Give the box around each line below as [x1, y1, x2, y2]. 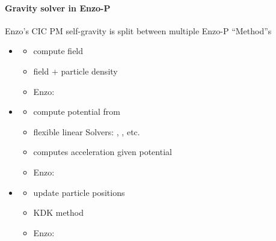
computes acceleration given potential [33, 145, 172, 158]
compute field [33, 44, 84, 57]
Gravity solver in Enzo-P [5, 1, 111, 14]
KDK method [33, 206, 84, 219]
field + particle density [33, 64, 118, 77]
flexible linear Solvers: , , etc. [33, 125, 140, 138]
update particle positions [33, 186, 125, 198]
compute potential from [33, 105, 120, 118]
